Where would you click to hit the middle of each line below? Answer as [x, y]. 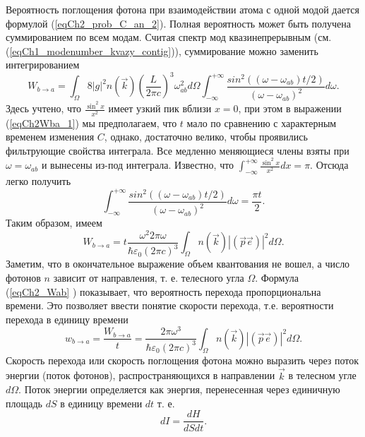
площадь [24, 403]
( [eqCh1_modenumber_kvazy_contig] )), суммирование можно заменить [162, 50]
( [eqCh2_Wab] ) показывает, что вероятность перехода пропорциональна [163, 291]
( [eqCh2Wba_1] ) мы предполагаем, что [91, 122]
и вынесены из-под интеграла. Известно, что [138, 165]
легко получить [38, 181]
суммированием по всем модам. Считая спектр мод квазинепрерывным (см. [169, 37]
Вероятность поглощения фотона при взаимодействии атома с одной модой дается [182, 9]
